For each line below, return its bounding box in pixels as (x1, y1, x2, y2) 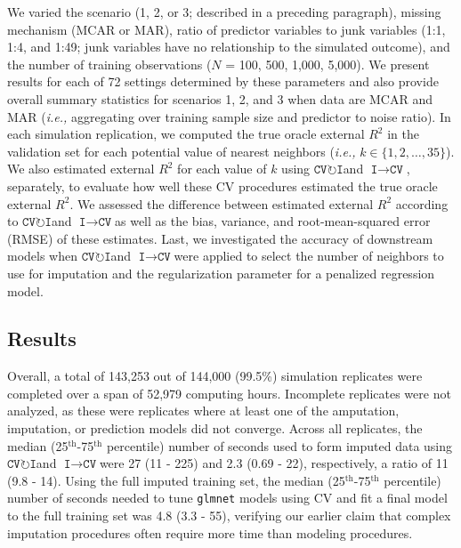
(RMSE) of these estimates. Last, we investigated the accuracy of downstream (7, 229, 433, 247)
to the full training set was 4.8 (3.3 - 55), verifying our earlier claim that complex (7, 506, 451, 525)
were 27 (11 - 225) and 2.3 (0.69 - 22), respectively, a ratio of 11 (99, 454, 449, 472)
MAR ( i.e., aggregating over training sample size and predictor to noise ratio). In (7, 107, 451, 125)
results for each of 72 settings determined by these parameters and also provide (7, 72, 439, 91)
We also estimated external (7, 159, 155, 178)
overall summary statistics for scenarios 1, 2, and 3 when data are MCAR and (7, 89, 433, 108)
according (395, 194, 449, 213)
